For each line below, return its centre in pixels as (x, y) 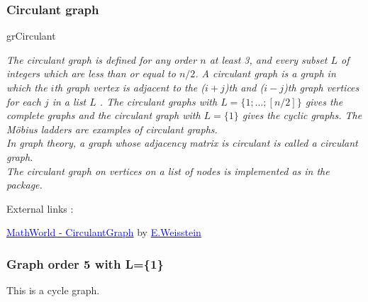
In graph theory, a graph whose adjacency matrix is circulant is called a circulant (182, 143)
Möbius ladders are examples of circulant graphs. (112, 129)
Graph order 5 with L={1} (85, 263)
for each (24, 101)
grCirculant (31, 36)
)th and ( (244, 87)
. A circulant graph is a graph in (266, 73)
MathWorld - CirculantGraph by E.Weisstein (104, 232)
